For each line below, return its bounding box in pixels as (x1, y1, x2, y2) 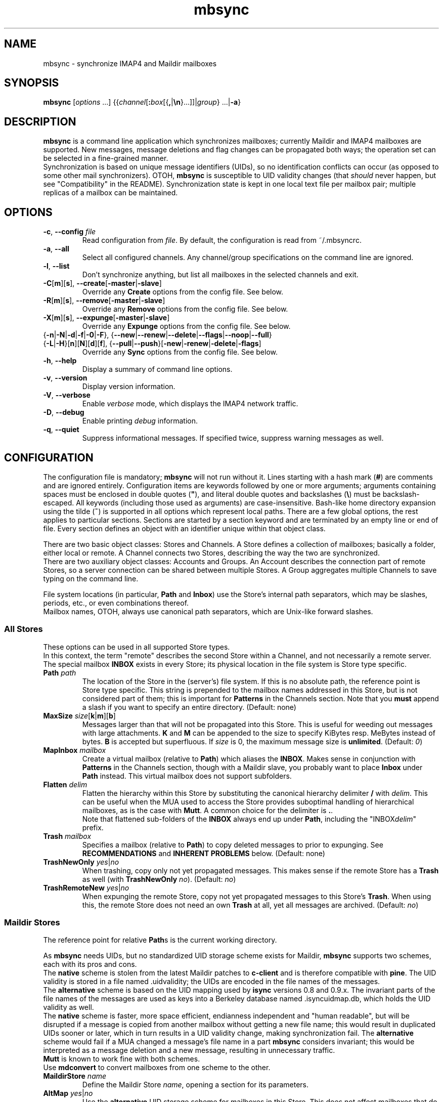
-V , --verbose (43, 391, 91, 400)
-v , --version (43, 373, 87, 383)
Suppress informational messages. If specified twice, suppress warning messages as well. (82, 434, 384, 443)
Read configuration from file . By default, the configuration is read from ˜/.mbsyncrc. (82, 236, 362, 245)
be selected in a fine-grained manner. (43, 154, 168, 163)
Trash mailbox (43, 831, 92, 840)
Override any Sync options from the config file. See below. (82, 348, 278, 357)
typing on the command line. (43, 574, 139, 583)
